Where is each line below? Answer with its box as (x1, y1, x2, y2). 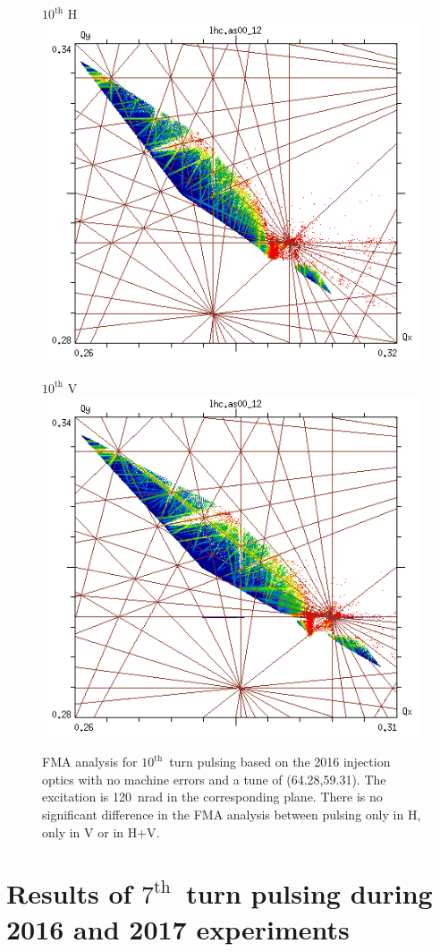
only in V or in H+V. (42, 822, 160, 841)
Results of (6, 875, 132, 912)
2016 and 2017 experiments (6, 910, 350, 947)
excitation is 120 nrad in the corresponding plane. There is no (42, 787, 383, 806)
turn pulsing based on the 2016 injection (169, 752, 391, 771)
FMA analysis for (42, 752, 138, 771)
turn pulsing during (186, 875, 433, 912)
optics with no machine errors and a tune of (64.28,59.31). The (42, 769, 386, 788)
